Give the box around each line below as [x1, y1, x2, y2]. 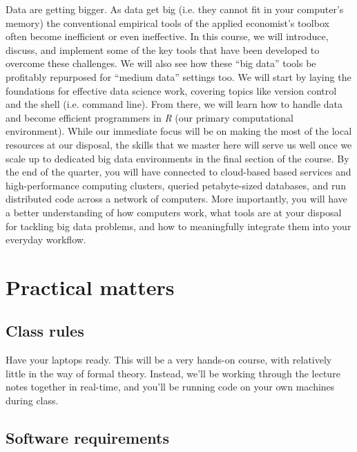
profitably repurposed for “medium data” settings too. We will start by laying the [6, 69, 351, 84]
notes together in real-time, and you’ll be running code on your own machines [6, 379, 335, 394]
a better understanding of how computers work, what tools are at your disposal [6, 205, 342, 219]
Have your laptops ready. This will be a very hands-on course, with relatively [6, 352, 332, 367]
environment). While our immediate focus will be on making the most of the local [6, 124, 352, 138]
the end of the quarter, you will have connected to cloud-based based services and [6, 164, 351, 179]
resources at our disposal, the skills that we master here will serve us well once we [6, 137, 352, 151]
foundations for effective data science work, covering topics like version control [6, 83, 337, 97]
